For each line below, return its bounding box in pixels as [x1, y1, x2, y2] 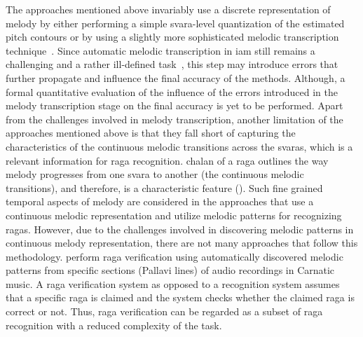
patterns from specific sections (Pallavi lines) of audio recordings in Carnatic [6, 263, 335, 277]
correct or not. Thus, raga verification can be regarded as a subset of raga [6, 304, 323, 319]
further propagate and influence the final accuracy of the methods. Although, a [6, 70, 345, 85]
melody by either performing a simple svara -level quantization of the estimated [6, 15, 345, 30]
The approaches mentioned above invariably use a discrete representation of [6, 2, 331, 16]
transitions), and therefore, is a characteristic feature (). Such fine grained [6, 180, 323, 195]
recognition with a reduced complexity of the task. [6, 317, 222, 332]
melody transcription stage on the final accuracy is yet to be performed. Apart [6, 98, 343, 113]
